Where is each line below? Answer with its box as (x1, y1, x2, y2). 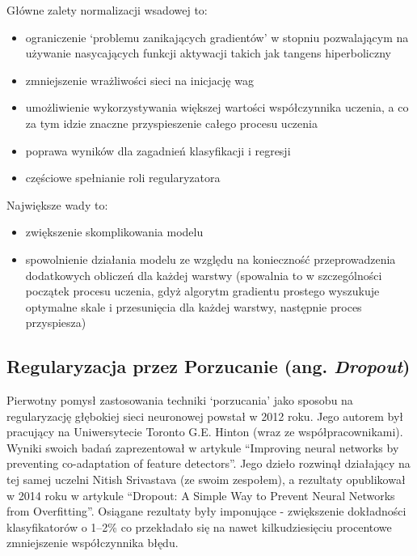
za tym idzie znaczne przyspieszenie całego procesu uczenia (25, 114, 318, 131)
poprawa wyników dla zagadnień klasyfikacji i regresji (25, 142, 291, 159)
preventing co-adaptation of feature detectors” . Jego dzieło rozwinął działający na (6, 455, 411, 472)
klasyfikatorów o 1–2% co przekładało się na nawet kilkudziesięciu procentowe (6, 518, 392, 535)
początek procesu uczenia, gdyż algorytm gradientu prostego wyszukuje (25, 282, 380, 299)
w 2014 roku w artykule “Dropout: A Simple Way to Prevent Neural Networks (6, 486, 395, 503)
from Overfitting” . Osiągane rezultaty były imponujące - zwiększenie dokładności (6, 503, 406, 520)
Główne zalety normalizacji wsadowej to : (6, 2, 208, 18)
